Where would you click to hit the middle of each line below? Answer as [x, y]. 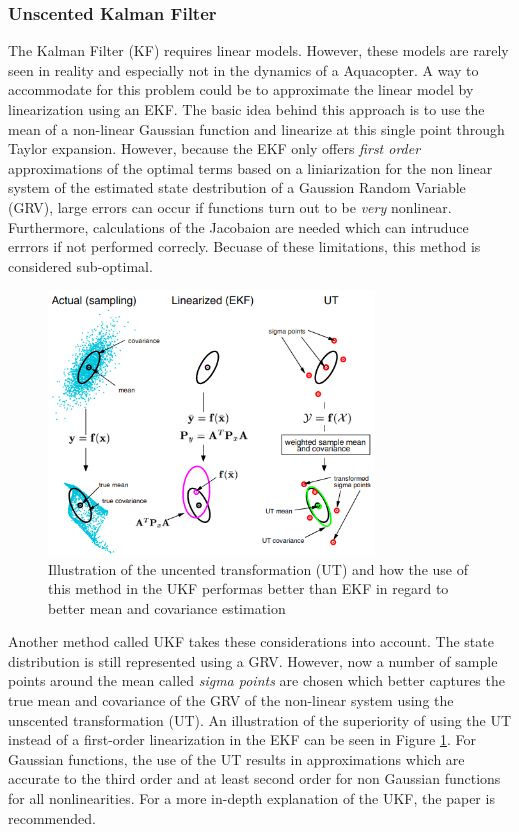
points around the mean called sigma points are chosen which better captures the [256, 680]
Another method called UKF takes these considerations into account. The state [251, 641]
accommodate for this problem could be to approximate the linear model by [241, 89]
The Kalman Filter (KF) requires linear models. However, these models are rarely [258, 50]
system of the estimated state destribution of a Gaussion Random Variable [237, 187]
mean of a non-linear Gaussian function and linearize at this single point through [256, 128]
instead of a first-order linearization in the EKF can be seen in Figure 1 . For [242, 739]
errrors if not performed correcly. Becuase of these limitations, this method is [244, 246]
